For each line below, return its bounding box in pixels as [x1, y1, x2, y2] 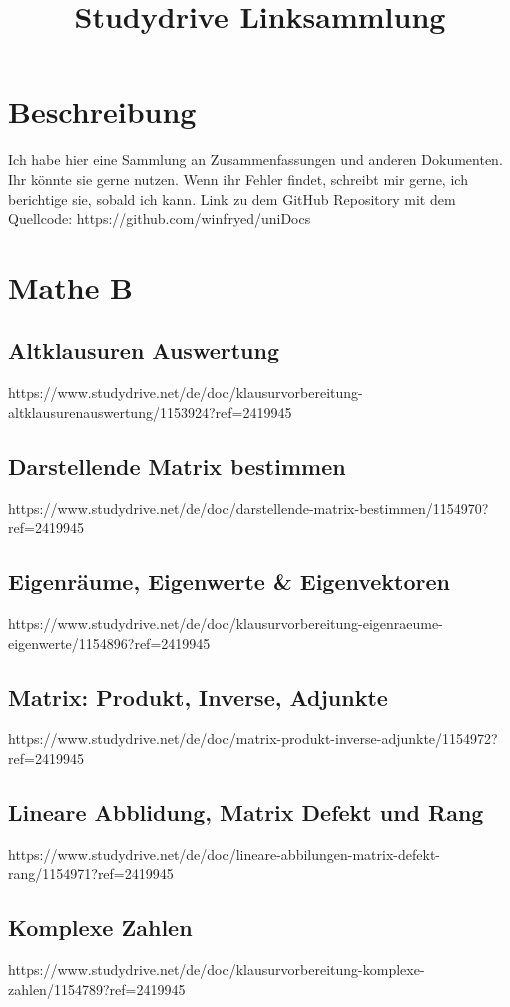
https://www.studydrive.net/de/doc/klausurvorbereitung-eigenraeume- [8, 613, 443, 634]
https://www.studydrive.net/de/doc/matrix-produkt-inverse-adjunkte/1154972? [8, 728, 498, 749]
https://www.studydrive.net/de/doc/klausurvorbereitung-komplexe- [8, 959, 425, 980]
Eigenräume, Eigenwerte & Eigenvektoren [8, 566, 451, 597]
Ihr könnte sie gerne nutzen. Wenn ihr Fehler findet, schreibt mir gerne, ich [8, 168, 468, 189]
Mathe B [8, 266, 134, 307]
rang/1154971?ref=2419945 [8, 863, 174, 884]
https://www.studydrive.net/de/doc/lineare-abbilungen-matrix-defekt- [8, 843, 440, 864]
